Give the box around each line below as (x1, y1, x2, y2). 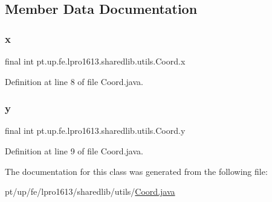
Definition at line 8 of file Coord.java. (5, 75, 143, 87)
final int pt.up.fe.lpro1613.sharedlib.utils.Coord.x (5, 55, 186, 67)
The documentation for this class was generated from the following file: (5, 165, 268, 177)
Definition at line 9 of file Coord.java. (5, 145, 143, 157)
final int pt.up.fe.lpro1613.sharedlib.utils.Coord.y (5, 124, 186, 137)
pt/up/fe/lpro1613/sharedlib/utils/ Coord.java (5, 185, 175, 198)
